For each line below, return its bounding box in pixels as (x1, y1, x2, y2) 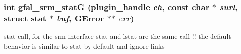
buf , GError (56, 12, 104, 24)
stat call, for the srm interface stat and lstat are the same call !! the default (4, 31, 231, 41)
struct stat (4, 12, 47, 24)
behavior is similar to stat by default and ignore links (4, 40, 165, 51)
